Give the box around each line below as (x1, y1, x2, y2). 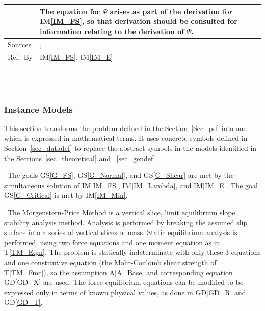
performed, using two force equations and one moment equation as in (4, 237, 220, 247)
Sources (8, 39, 32, 49)
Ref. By (8, 51, 33, 62)
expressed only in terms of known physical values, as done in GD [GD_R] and (4, 287, 246, 297)
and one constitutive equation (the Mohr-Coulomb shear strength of (4, 257, 217, 267)
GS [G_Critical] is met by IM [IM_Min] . (4, 190, 128, 200)
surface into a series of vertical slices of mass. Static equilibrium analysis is (4, 227, 237, 238)
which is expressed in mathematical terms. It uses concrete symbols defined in (4, 133, 248, 143)
